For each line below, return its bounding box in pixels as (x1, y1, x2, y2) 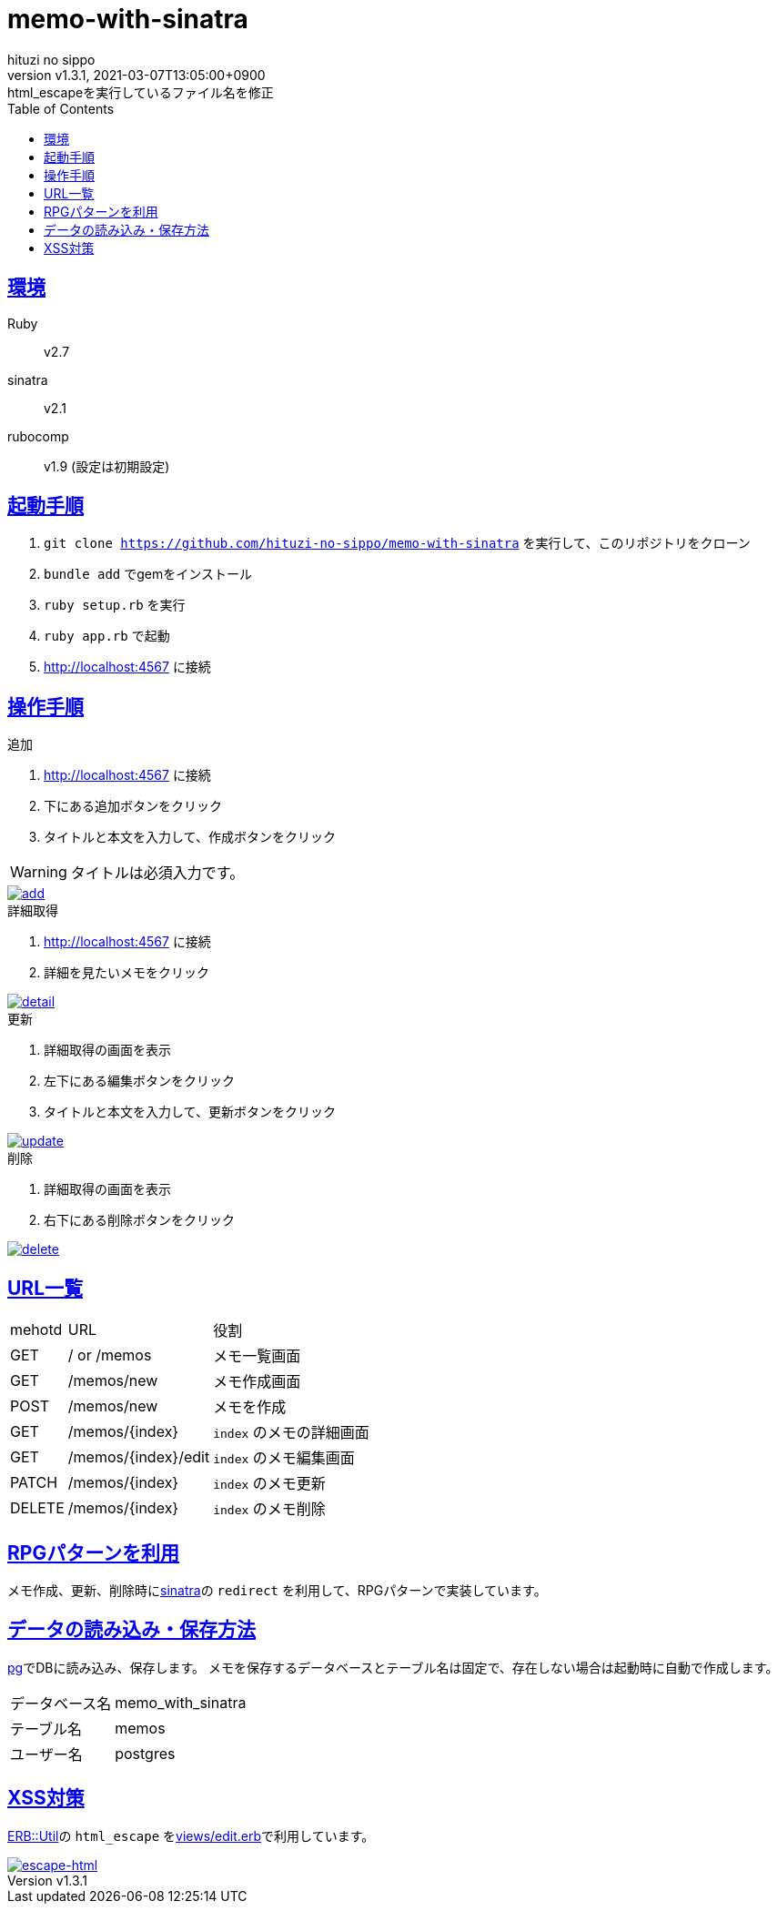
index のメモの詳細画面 (213, 1423, 369, 1442)
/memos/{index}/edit (67, 1448, 210, 1467)
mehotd (10, 1320, 63, 1340)
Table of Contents (7, 100, 115, 116)
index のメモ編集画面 (213, 1449, 355, 1468)
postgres (115, 1744, 176, 1763)
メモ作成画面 (213, 1372, 301, 1391)
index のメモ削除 (213, 1500, 326, 1519)
